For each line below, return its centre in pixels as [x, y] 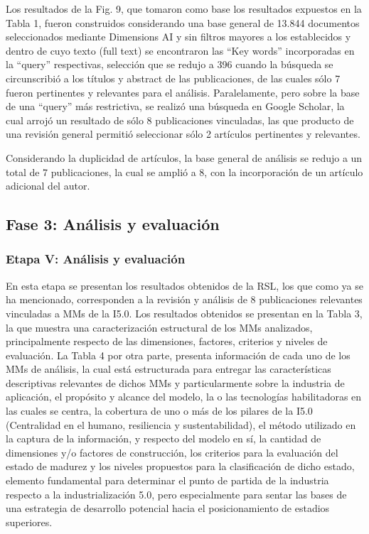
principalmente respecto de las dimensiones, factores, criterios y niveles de [167, 341]
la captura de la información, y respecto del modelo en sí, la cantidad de [164, 438]
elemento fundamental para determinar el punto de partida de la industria [167, 480]
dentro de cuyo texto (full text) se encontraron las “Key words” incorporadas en [180, 50]
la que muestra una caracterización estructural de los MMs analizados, [159, 327]
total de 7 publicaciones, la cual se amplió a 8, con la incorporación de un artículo [184, 171]
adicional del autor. [48, 186]
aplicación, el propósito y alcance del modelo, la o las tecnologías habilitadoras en [184, 397]
